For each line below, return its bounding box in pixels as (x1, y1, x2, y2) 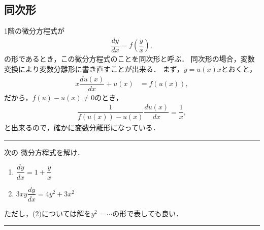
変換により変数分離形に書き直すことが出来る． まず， (4, 63, 184, 74)
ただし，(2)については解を (4, 208, 91, 218)
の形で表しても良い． (112, 208, 183, 218)
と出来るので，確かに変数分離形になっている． (4, 122, 160, 133)
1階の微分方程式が (4, 25, 64, 36)
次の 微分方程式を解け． (4, 147, 84, 157)
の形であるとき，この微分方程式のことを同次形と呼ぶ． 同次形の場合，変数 (4, 53, 255, 64)
